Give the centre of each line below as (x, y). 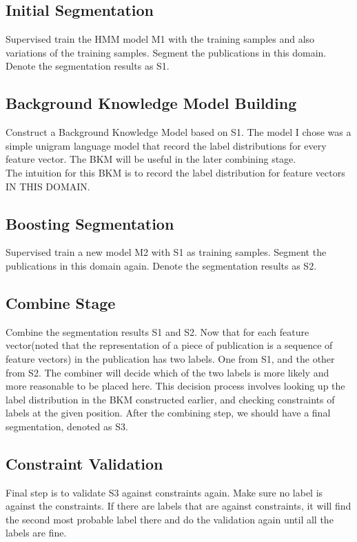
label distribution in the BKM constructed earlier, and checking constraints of (170, 399)
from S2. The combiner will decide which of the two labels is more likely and (167, 372)
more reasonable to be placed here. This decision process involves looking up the (175, 386)
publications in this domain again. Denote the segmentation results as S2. (161, 265)
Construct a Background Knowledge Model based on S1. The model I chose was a (178, 132)
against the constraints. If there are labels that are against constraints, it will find (178, 506)
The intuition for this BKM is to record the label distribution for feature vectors (175, 172)
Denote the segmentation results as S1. (88, 66)
